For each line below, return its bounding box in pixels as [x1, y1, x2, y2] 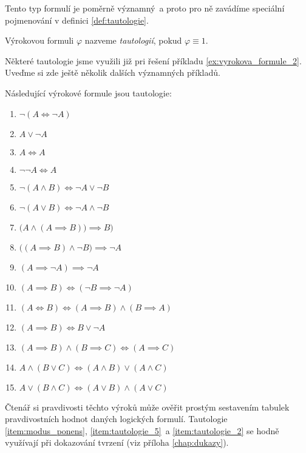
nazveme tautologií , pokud [84, 34, 182, 47]
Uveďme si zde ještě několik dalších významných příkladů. [5, 66, 220, 79]
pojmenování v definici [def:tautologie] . [5, 13, 149, 26]
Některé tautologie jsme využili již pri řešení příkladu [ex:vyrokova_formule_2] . [5, 54, 302, 67]
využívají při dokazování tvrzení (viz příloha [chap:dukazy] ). [5, 436, 229, 449]
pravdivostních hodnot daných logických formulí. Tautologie [5, 412, 228, 425]
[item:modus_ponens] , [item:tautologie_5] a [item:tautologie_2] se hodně [5, 424, 279, 437]
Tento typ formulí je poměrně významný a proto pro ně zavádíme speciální [5, 2, 285, 14]
